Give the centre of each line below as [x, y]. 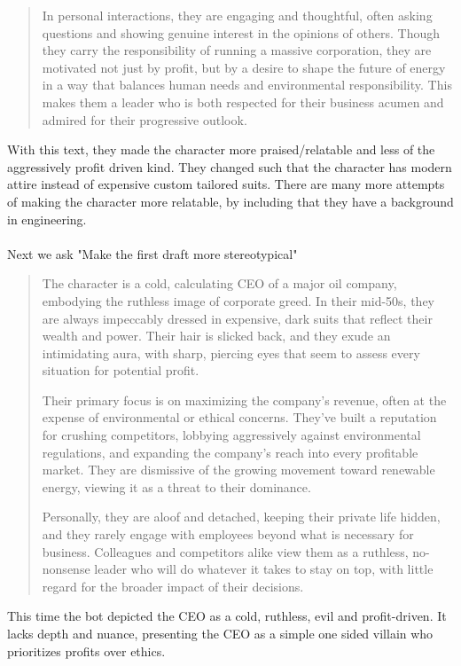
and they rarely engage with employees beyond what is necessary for [228, 534]
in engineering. [47, 219]
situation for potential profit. [121, 370]
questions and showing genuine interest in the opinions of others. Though [241, 32]
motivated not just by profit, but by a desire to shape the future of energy [244, 67]
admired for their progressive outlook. [145, 119]
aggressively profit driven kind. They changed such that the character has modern [230, 166]
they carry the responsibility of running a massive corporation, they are [237, 50]
